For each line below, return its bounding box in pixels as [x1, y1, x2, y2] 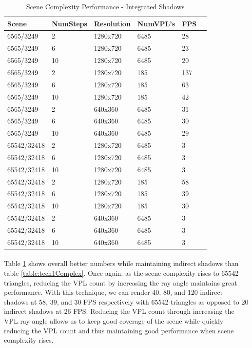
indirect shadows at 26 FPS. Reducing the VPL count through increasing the [4, 306, 234, 316]
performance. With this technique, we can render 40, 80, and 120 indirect [4, 287, 223, 297]
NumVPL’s [137, 18, 175, 28]
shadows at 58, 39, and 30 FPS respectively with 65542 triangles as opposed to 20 [4, 296, 249, 307]
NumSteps [52, 18, 87, 28]
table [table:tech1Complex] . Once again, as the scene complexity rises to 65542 [4, 268, 239, 278]
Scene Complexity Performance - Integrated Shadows [26, 1, 185, 11]
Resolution [94, 18, 131, 28]
